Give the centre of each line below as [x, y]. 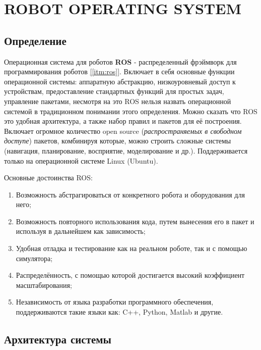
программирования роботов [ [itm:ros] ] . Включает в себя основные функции [119, 71]
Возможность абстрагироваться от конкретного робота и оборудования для [130, 194]
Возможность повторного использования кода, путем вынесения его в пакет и [135, 221]
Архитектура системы [58, 339]
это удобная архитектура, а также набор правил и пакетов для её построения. [123, 121]
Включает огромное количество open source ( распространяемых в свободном [123, 131]
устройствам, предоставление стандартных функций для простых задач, [114, 91]
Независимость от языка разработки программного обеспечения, [115, 302]
